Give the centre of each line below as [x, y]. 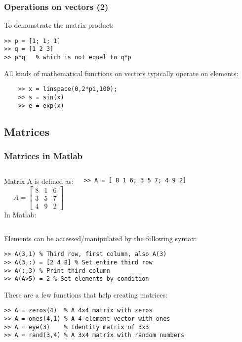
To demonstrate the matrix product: [59, 25]
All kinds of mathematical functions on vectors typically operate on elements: [121, 73]
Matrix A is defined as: [39, 181]
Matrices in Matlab [43, 156]
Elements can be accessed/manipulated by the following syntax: [101, 238]
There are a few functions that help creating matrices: [86, 294]
